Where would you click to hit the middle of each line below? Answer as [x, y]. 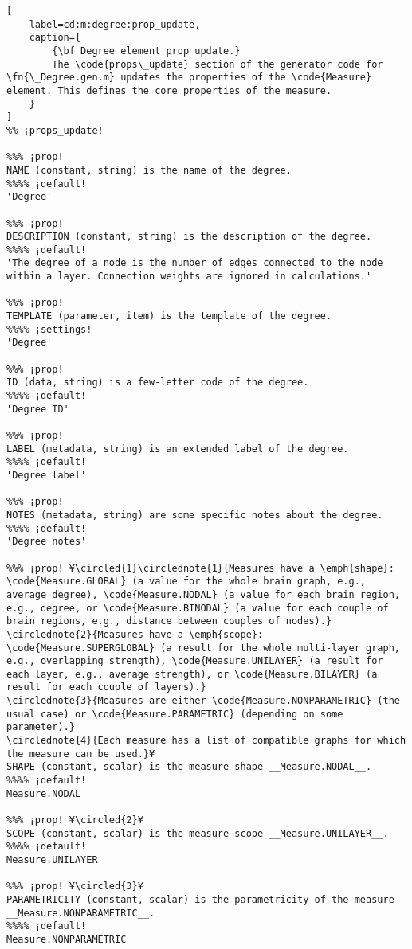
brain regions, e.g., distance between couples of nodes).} [169, 621]
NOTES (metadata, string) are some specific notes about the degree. [195, 515]
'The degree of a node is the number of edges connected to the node [195, 263]
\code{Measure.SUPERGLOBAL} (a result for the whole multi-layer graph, [203, 648]
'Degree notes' [47, 542]
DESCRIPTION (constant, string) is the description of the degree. [189, 237]
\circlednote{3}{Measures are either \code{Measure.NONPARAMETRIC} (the [203, 701]
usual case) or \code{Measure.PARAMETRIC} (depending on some [175, 714]
